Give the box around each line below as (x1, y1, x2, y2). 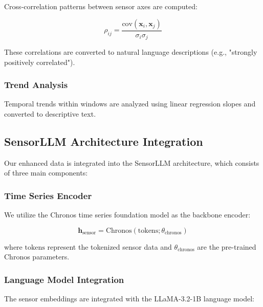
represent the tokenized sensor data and (47, 241, 172, 252)
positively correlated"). (4, 56, 75, 67)
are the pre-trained (197, 241, 256, 252)
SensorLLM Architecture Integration (4, 134, 203, 149)
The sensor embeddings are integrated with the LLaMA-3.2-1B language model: (4, 293, 254, 304)
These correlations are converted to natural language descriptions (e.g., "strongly (4, 47, 257, 57)
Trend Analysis (4, 78, 68, 91)
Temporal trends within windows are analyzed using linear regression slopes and (4, 98, 256, 109)
